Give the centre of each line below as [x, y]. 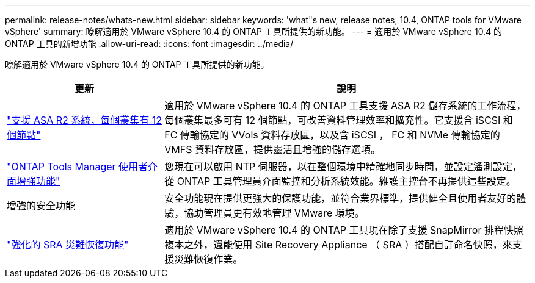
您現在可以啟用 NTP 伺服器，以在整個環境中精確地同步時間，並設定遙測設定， [343, 167]
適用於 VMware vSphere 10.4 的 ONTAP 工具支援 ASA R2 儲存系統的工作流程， [345, 106]
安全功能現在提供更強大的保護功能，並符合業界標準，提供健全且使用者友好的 [340, 198]
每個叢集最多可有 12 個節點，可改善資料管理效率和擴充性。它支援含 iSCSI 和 [339, 120]
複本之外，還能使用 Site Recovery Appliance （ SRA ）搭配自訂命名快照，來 [338, 245]
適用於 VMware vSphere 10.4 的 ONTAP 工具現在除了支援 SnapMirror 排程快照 [344, 230]
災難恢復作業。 [209, 259]
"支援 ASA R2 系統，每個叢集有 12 [85, 120]
